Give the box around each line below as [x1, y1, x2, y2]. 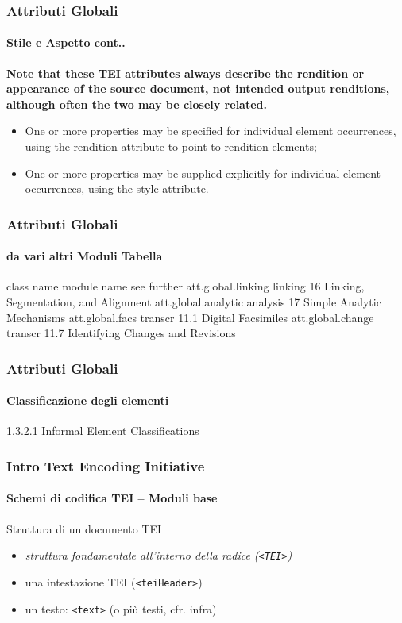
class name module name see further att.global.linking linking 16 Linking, [6, 278, 365, 294]
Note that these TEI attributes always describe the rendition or [6, 64, 365, 81]
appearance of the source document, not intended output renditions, [6, 80, 390, 97]
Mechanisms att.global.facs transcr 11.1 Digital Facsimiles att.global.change [6, 309, 374, 325]
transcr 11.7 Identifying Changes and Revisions [6, 325, 236, 341]
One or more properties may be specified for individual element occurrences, [25, 122, 396, 139]
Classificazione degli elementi [6, 392, 169, 409]
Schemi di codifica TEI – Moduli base [6, 490, 218, 506]
